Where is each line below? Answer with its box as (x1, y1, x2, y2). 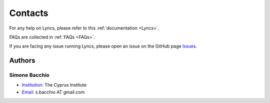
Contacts (9, 7, 48, 18)
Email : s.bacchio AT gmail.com (21, 89, 85, 95)
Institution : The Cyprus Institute (21, 82, 87, 88)
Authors (9, 56, 35, 65)
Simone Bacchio (9, 71, 50, 78)
